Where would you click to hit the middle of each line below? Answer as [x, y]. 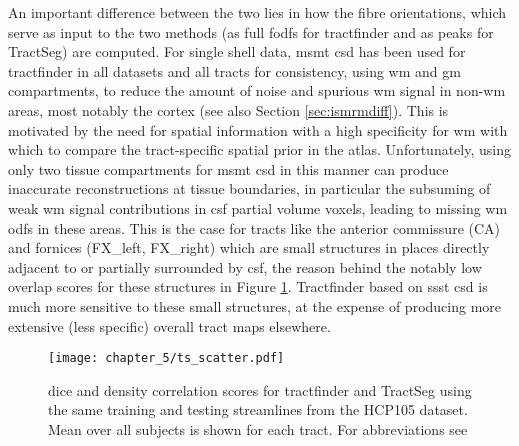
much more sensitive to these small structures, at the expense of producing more [255, 305]
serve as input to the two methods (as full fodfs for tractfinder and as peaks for [251, 31]
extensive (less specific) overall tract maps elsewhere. [169, 325]
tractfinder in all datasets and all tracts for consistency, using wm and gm [234, 70]
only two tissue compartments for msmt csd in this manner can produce [228, 168]
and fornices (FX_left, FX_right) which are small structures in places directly [249, 247]
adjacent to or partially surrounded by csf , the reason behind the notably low [245, 266]
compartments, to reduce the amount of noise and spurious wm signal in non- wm [257, 90]
